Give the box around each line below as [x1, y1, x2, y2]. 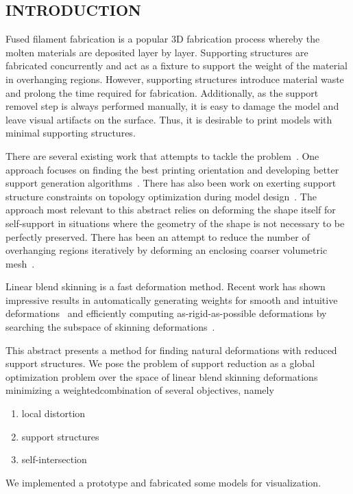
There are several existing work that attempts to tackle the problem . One [5, 148, 319, 163]
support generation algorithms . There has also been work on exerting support [5, 176, 337, 190]
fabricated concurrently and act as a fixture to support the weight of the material [5, 58, 348, 73]
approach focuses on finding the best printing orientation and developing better [5, 162, 339, 176]
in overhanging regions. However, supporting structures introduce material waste [5, 71, 344, 86]
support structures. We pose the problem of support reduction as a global [5, 356, 315, 370]
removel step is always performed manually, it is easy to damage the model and [5, 99, 339, 113]
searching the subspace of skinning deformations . [5, 320, 215, 334]
